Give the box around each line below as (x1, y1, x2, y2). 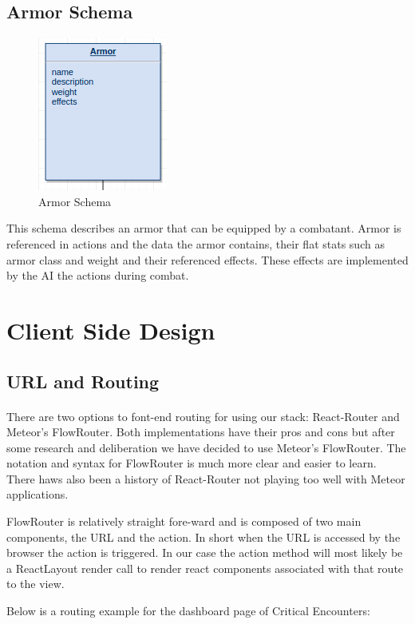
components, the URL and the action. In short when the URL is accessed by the (6, 528, 401, 545)
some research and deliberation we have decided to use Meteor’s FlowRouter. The (6, 439, 406, 455)
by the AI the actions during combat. (6, 267, 189, 284)
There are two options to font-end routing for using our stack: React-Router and (6, 407, 400, 424)
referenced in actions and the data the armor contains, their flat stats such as (6, 235, 385, 252)
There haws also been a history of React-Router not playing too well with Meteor (6, 470, 405, 487)
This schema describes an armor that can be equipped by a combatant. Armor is (6, 220, 401, 236)
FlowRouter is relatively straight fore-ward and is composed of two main (6, 513, 362, 530)
